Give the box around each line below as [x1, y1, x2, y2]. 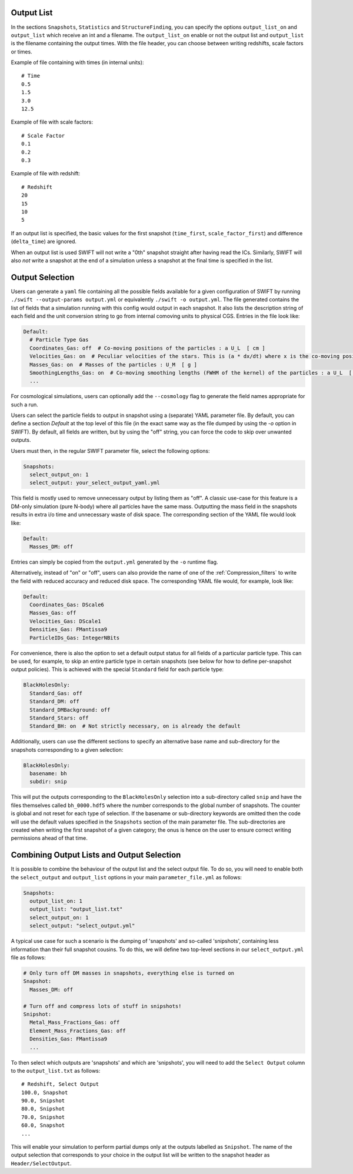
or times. [11, 48, 32, 55]
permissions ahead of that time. [11, 835, 88, 842]
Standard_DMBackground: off [29, 706, 111, 713]
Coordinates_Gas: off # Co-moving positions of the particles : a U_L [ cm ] [29, 345, 266, 351]
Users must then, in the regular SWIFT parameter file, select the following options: [11, 447, 210, 454]
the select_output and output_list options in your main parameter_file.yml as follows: [11, 873, 242, 880]
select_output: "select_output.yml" [29, 922, 135, 929]
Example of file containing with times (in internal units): [11, 59, 144, 66]
